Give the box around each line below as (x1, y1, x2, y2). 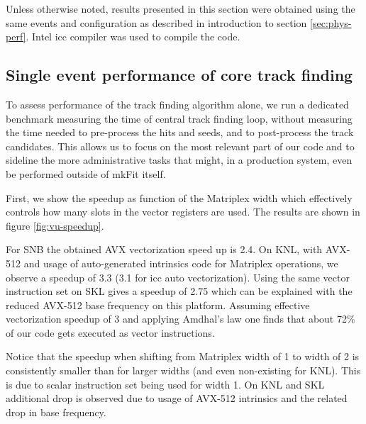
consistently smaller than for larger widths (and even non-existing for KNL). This (6, 363, 361, 378)
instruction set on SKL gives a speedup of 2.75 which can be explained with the (6, 284, 353, 299)
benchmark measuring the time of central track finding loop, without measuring (6, 111, 353, 125)
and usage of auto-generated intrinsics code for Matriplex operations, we (23, 255, 338, 270)
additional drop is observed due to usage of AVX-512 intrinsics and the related (6, 391, 348, 406)
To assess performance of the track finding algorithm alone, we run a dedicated (6, 96, 349, 111)
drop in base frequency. (6, 404, 106, 419)
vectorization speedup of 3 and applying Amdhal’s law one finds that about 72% (6, 311, 355, 326)
